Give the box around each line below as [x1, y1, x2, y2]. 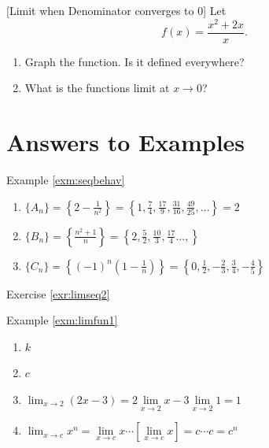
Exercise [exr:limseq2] [6, 285, 110, 302]
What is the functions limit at [24, 80, 170, 96]
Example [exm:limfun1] [6, 312, 118, 328]
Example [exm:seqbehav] [6, 172, 125, 188]
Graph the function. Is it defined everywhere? [24, 53, 245, 69]
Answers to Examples [6, 126, 245, 158]
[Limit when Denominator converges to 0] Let [6, 2, 227, 18]
